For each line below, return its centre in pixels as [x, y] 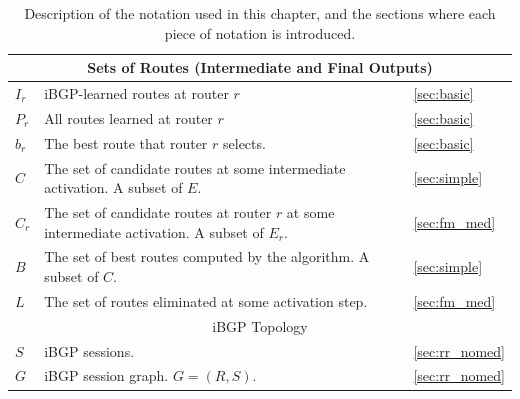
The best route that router [126, 142]
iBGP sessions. [89, 350]
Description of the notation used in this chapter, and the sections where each [260, 13]
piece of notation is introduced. [260, 32]
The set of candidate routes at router [158, 212]
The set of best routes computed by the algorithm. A [207, 256]
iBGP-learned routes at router [136, 93]
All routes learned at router [128, 117]
